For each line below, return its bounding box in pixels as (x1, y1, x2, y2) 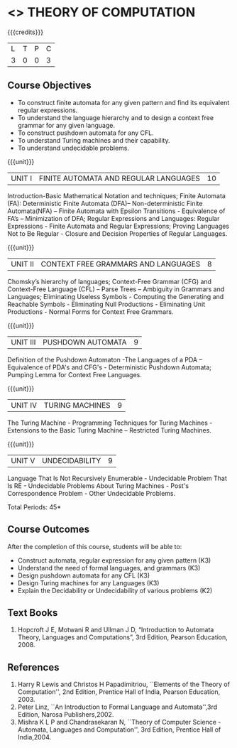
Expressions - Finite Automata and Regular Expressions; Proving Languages (7, 222, 229, 230)
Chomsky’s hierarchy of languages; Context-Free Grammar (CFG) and (7, 277, 211, 286)
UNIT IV (11, 400, 38, 410)
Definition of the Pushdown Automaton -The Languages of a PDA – (7, 355, 202, 364)
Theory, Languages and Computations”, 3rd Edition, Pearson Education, (17, 633, 228, 641)
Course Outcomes (7, 524, 90, 536)
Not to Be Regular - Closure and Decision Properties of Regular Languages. (7, 229, 228, 238)
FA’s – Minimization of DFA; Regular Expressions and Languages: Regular (7, 214, 220, 222)
